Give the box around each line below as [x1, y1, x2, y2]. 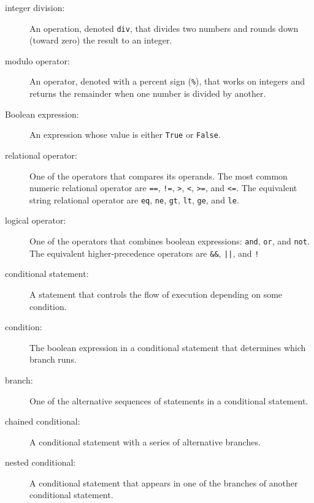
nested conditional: [5, 456, 76, 469]
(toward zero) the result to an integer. [29, 34, 172, 47]
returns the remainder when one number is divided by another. [29, 87, 266, 100]
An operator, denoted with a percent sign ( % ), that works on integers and [29, 75, 305, 88]
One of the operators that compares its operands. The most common [29, 169, 288, 182]
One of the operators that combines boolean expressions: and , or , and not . [29, 235, 310, 248]
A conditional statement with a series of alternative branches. [29, 435, 261, 448]
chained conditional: [5, 415, 80, 428]
